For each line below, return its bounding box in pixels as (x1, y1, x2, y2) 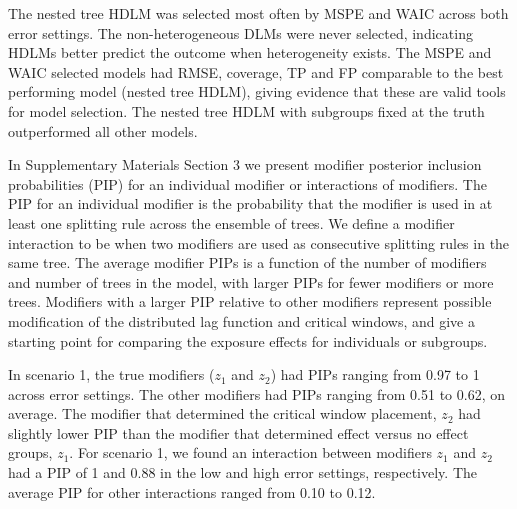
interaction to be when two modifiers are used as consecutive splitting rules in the (8, 232, 510, 253)
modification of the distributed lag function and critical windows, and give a (8, 310, 475, 331)
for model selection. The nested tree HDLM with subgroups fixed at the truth (8, 100, 485, 121)
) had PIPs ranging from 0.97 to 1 (270, 364, 480, 385)
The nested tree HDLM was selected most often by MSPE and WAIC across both (8, 3, 509, 23)
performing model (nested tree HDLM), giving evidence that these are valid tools (8, 81, 506, 102)
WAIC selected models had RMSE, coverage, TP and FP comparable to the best (8, 61, 504, 82)
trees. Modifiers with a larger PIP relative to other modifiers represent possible (8, 291, 492, 312)
